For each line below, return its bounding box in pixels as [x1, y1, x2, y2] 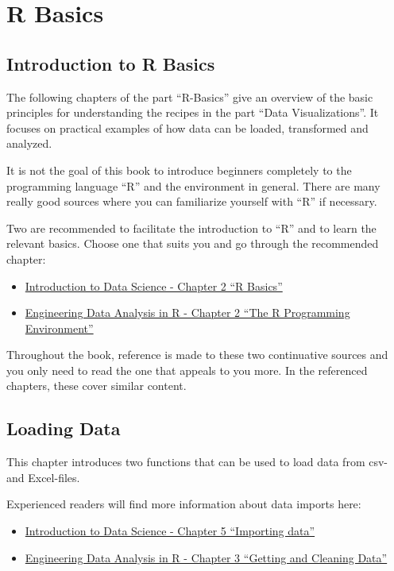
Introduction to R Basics [6, 51, 215, 75]
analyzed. [6, 135, 52, 152]
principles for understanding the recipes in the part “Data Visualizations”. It [6, 104, 379, 121]
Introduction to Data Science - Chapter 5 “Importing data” [25, 523, 315, 539]
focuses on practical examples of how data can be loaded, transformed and [6, 119, 369, 136]
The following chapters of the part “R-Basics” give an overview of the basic [6, 88, 373, 105]
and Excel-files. [6, 469, 80, 485]
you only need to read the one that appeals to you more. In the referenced [6, 361, 368, 378]
